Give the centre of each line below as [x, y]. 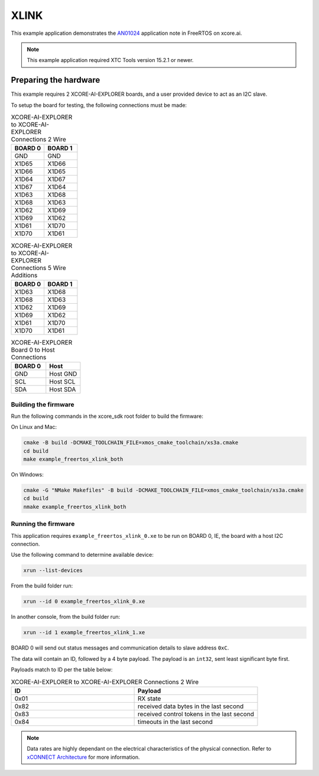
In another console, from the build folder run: [66, 617]
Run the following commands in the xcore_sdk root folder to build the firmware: [107, 416]
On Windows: [27, 475]
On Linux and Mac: [34, 427]
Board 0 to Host [33, 350]
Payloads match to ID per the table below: [62, 670]
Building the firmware [43, 404]
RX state [149, 699]
